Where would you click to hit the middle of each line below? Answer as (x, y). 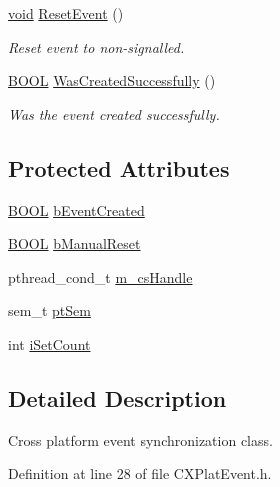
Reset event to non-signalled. (96, 46)
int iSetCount (49, 343)
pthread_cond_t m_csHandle (100, 276)
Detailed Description (117, 397)
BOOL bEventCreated (76, 209)
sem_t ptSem (49, 310)
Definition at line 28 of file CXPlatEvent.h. (140, 473)
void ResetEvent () (66, 13)
